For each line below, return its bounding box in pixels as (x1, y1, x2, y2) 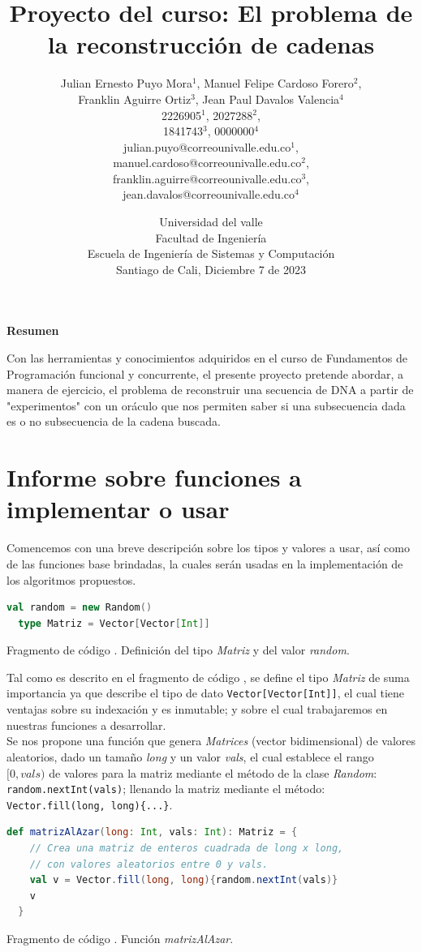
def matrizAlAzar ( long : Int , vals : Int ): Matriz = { (6, 826, 298, 838)
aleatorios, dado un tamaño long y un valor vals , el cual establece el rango (6, 748, 374, 765)
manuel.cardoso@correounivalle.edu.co (113, 154, 302, 171)
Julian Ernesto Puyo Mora (60, 75, 192, 92)
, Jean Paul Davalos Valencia (195, 90, 340, 107)
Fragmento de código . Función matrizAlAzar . (6, 929, 234, 946)
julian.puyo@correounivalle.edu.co (123, 138, 291, 155)
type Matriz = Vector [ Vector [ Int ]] (18, 617, 210, 629)
